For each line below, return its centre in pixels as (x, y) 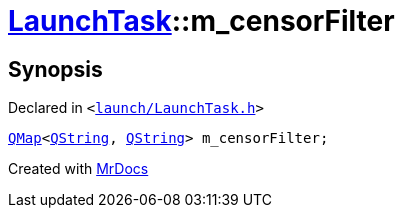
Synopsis (55, 69)
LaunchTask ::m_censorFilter (201, 21)
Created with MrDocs (78, 169)
